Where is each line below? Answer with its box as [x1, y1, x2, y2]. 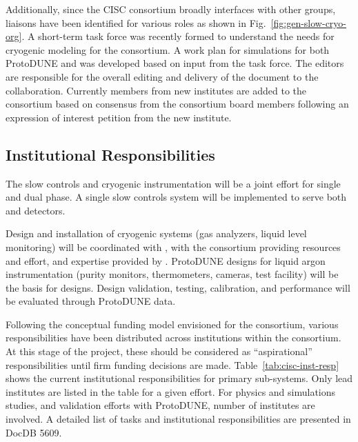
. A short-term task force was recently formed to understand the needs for [21, 29, 335, 43]
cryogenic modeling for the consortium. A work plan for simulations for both [6, 42, 330, 57]
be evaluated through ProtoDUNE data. [6, 294, 176, 308]
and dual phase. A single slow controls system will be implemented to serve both [6, 190, 347, 204]
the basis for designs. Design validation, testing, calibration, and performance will [6, 280, 350, 294]
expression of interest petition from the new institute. [6, 110, 232, 124]
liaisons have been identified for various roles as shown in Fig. [6, 15, 266, 30]
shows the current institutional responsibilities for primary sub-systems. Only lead [6, 371, 353, 385]
